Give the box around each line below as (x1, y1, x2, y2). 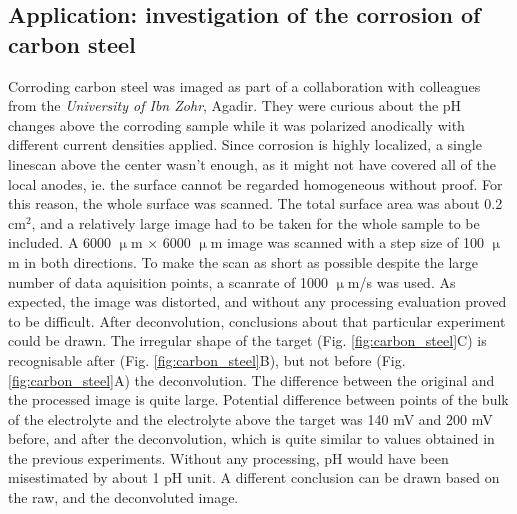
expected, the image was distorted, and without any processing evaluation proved (8, 291, 507, 312)
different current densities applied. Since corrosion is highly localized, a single (8, 134, 482, 155)
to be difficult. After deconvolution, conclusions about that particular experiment (8, 310, 506, 331)
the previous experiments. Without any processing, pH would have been (8, 447, 449, 468)
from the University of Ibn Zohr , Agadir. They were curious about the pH (8, 95, 462, 116)
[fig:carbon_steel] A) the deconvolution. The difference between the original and (8, 369, 495, 390)
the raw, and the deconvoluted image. (8, 487, 239, 508)
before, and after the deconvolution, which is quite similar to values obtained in (8, 428, 495, 449)
